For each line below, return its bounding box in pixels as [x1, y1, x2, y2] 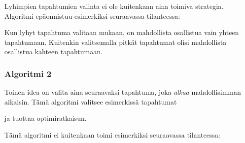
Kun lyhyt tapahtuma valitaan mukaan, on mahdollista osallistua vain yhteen [4, 27, 239, 37]
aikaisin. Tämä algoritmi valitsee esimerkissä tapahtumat [4, 96, 177, 107]
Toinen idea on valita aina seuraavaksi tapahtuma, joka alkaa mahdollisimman [4, 87, 241, 97]
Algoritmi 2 [4, 67, 52, 79]
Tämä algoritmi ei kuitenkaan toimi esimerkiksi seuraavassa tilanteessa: [4, 129, 220, 140]
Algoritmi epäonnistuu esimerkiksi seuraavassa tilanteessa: [4, 10, 180, 21]
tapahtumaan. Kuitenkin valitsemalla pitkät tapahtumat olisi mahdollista [4, 36, 227, 47]
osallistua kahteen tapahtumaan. [4, 46, 103, 57]
